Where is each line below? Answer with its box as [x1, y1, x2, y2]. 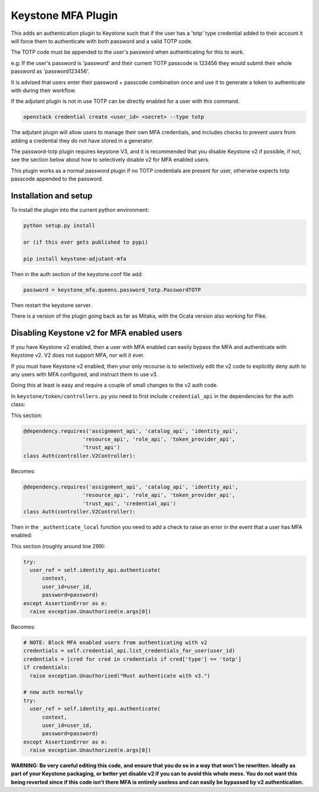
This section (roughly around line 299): [11, 542, 106, 549]
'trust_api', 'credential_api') [82, 500, 177, 507]
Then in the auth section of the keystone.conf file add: [11, 270, 143, 277]
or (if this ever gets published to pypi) [23, 238, 148, 245]
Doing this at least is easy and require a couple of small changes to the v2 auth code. [11, 382, 219, 389]
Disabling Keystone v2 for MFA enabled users [11, 328, 183, 338]
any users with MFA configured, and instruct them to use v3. [11, 371, 158, 378]
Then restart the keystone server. [11, 302, 92, 309]
